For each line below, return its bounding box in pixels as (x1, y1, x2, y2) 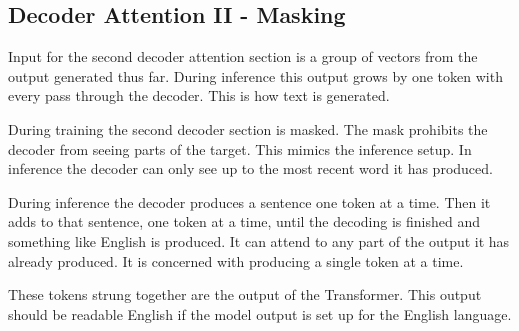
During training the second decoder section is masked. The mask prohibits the (8, 118, 488, 139)
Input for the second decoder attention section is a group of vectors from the (8, 46, 478, 67)
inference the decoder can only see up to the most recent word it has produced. (8, 158, 493, 179)
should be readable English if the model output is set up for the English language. (8, 303, 512, 324)
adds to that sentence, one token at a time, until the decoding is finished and (8, 211, 481, 232)
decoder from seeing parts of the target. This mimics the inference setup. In (8, 138, 472, 159)
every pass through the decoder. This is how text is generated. (8, 85, 390, 106)
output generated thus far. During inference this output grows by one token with (8, 65, 503, 86)
